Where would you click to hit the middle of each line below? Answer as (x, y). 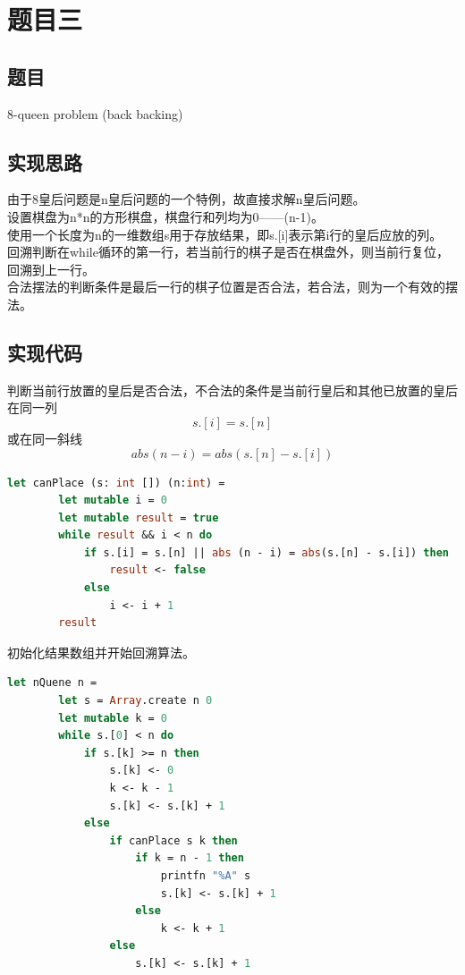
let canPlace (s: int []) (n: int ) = (116, 483)
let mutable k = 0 (113, 718)
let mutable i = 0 (113, 500)
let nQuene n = (52, 683)
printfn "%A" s (206, 875)
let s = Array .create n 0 (135, 701)
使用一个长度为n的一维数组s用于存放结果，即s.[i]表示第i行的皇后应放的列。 (225, 234)
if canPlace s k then (173, 840)
